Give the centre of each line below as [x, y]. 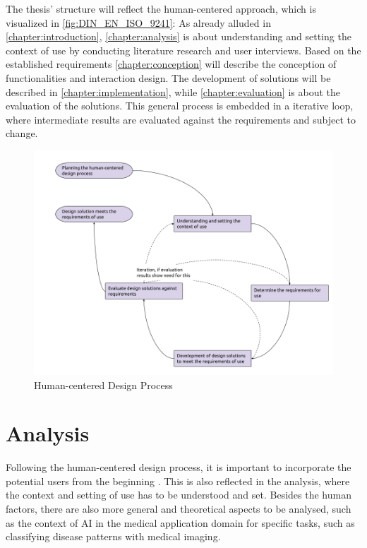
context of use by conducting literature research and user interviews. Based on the [183, 50]
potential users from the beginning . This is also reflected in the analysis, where [178, 481]
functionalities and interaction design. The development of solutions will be [168, 77]
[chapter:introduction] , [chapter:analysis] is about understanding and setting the [179, 36]
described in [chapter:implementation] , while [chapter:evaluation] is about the [173, 91]
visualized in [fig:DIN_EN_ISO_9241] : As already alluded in [138, 22]
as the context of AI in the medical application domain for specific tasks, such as [180, 522]
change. [22, 133]
